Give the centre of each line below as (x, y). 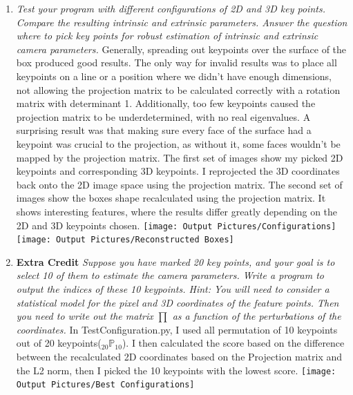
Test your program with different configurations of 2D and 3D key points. (171, 8)
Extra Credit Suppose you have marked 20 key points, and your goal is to (175, 261)
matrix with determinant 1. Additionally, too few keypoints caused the (166, 103)
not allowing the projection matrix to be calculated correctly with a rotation (178, 89)
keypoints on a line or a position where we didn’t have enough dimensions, (174, 76)
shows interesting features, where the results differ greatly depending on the (177, 211)
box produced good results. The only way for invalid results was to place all (176, 62)
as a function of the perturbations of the (257, 316)
